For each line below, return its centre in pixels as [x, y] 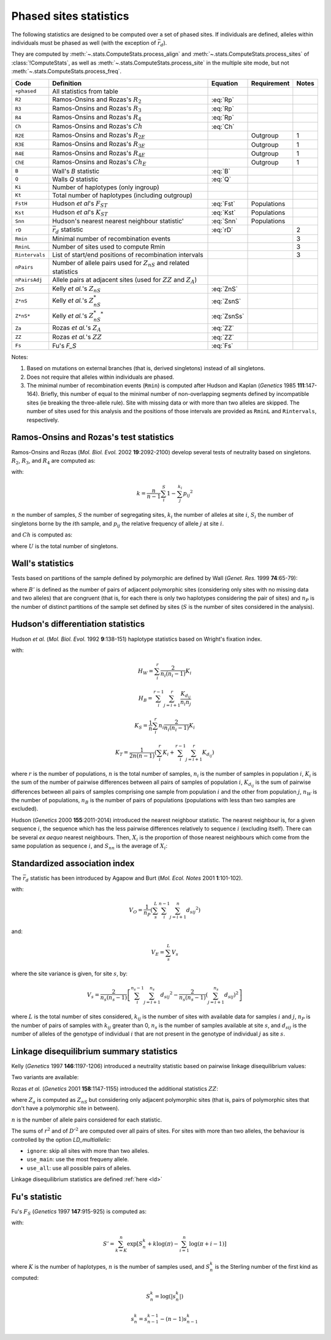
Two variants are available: [45, 1077]
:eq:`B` [221, 171]
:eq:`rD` [222, 230]
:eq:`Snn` [224, 221]
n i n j [185, 703]
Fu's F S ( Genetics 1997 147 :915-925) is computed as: [79, 1212]
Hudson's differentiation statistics [78, 624]
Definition [67, 83]
